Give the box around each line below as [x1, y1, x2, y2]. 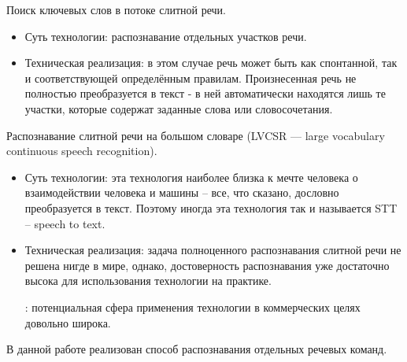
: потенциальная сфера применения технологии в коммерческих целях [24, 298, 361, 315]
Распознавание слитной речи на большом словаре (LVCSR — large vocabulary [6, 127, 385, 143]
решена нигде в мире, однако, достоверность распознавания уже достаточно [24, 257, 390, 273]
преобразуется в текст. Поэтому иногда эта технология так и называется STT [24, 199, 398, 216]
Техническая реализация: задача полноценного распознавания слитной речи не [24, 242, 401, 258]
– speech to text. [24, 215, 105, 231]
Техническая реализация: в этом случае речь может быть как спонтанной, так [24, 54, 398, 71]
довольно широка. [24, 314, 111, 331]
